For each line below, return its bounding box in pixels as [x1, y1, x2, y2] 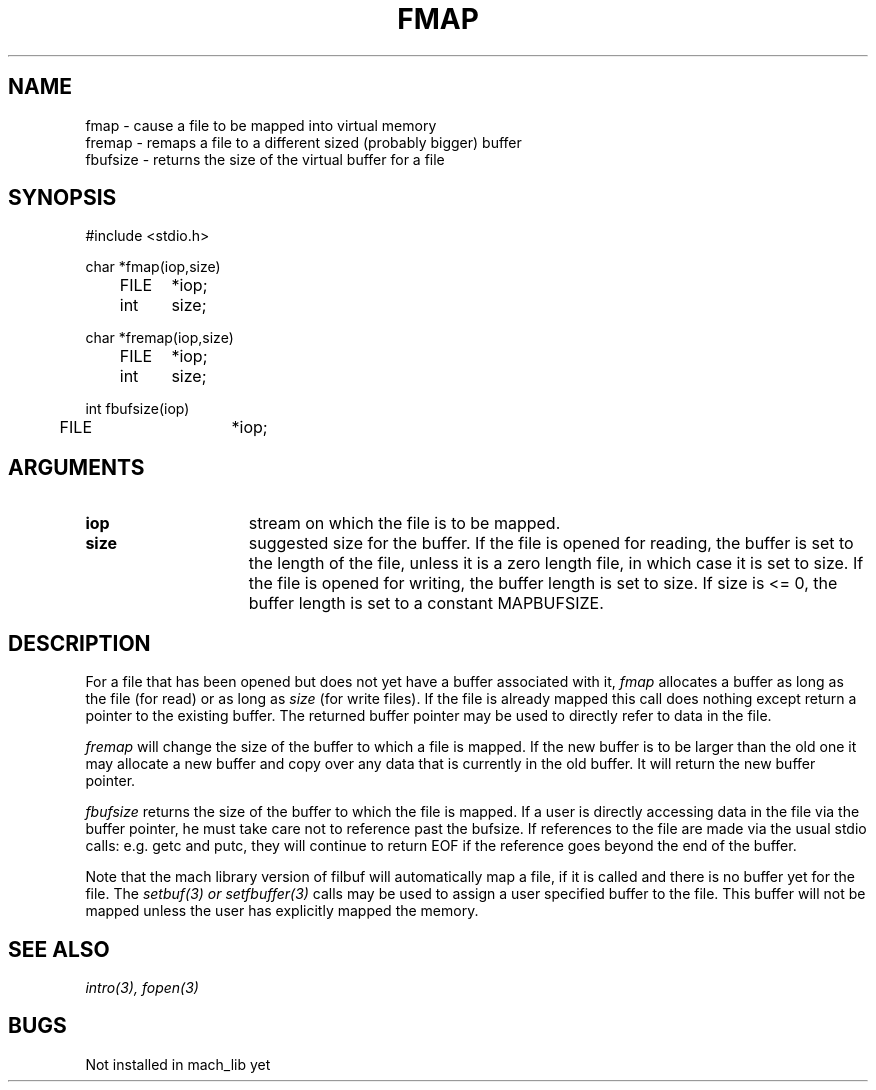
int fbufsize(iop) [85, 400, 190, 418]
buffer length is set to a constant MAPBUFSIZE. [248, 593, 604, 614]
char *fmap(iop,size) [85, 258, 221, 276]
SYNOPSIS [8, 185, 117, 211]
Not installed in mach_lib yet [85, 1055, 271, 1073]
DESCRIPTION [8, 630, 151, 656]
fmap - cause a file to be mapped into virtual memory [85, 116, 437, 134]
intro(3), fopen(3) [85, 978, 199, 996]
